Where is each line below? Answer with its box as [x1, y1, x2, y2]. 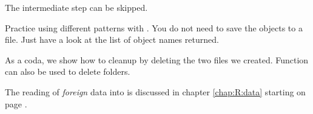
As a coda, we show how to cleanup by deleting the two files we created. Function [5, 53, 309, 66]
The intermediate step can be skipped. [5, 1, 148, 13]
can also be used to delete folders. [5, 65, 130, 78]
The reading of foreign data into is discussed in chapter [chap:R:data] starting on [5, 85, 306, 98]
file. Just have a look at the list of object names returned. [5, 33, 219, 46]
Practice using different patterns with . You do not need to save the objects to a [5, 21, 303, 34]
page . [5, 97, 27, 110]
